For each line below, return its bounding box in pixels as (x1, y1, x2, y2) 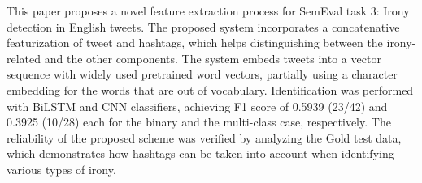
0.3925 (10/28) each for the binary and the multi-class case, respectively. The (7, 113, 391, 130)
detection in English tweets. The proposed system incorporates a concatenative (7, 18, 400, 35)
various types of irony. (7, 160, 116, 177)
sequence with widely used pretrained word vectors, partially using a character (7, 66, 398, 83)
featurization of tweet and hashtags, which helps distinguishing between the (7, 34, 383, 51)
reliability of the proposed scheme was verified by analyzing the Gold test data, (7, 129, 402, 146)
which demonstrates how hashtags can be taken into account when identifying (7, 145, 394, 162)
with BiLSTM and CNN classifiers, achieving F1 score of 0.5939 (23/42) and (7, 97, 388, 114)
